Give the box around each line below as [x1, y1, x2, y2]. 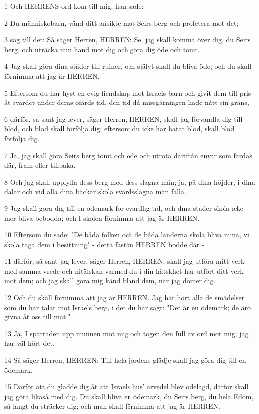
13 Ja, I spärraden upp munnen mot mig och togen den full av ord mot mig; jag [4, 328, 249, 338]
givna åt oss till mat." [4, 311, 71, 322]
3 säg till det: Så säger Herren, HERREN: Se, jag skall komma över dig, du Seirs [4, 34, 251, 45]
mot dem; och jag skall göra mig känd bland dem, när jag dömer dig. [4, 275, 216, 286]
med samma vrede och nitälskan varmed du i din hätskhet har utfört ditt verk [4, 265, 244, 276]
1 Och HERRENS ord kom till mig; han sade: [4, 1, 144, 11]
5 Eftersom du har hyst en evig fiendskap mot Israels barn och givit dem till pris [4, 87, 251, 98]
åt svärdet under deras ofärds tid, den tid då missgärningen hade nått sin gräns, [4, 97, 249, 107]
